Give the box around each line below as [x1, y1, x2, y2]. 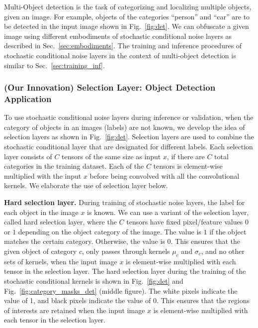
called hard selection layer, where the [4, 217, 117, 227]
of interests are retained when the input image [4, 305, 145, 315]
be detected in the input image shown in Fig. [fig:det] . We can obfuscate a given [4, 21, 249, 31]
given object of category [4, 246, 77, 256]
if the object [209, 226, 247, 236]
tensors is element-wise [153, 161, 223, 171]
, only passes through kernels [82, 246, 170, 256]
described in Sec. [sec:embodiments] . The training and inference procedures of [4, 40, 242, 51]
